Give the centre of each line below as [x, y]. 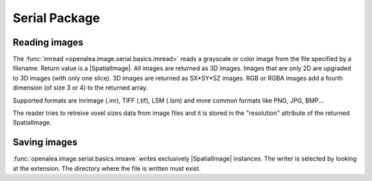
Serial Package [56, 18]
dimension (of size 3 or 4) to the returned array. [80, 88]
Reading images [48, 42]
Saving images [45, 142]
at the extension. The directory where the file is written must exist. [107, 168]
